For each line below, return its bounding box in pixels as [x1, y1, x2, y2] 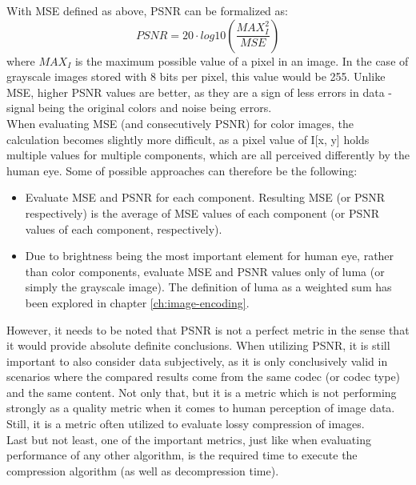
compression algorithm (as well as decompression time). [6, 462, 279, 479]
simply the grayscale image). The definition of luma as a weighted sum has [25, 279, 392, 295]
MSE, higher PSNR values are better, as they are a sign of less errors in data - [6, 83, 392, 100]
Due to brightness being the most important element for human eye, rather [25, 247, 394, 264]
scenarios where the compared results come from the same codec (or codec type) [6, 368, 401, 385]
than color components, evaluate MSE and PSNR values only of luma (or [25, 263, 385, 279]
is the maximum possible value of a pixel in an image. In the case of [74, 52, 409, 69]
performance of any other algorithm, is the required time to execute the [6, 447, 358, 463]
